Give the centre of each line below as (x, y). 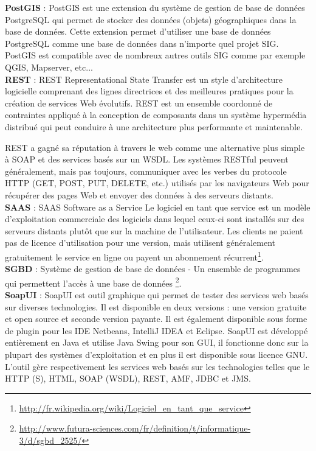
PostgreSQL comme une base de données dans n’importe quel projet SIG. (142, 43)
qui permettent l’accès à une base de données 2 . (93, 282)
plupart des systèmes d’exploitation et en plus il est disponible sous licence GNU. (156, 354)
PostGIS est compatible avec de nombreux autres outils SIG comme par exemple (155, 55)
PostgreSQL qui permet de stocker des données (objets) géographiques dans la (151, 19)
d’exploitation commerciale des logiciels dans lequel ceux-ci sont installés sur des (155, 219)
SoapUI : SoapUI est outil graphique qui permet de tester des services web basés (157, 294)
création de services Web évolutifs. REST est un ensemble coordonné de (139, 103)
